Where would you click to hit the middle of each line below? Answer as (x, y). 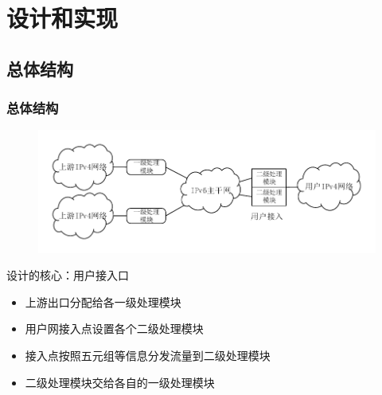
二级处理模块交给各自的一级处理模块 (120, 382)
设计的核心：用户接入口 (68, 275)
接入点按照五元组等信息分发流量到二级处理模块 (148, 355)
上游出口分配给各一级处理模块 (103, 301)
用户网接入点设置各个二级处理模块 (114, 329)
